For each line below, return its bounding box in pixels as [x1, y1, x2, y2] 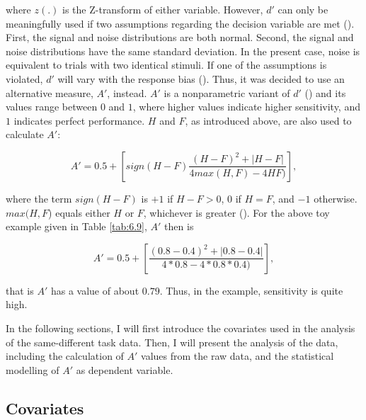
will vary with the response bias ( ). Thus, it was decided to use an [57, 71, 345, 86]
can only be [278, 2, 328, 16]
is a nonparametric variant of [164, 85, 290, 100]
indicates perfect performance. [13, 113, 145, 127]
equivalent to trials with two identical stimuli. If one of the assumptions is [6, 57, 327, 72]
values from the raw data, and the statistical [141, 348, 334, 363]
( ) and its [304, 85, 346, 100]
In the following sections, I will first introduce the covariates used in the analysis [6, 320, 355, 335]
